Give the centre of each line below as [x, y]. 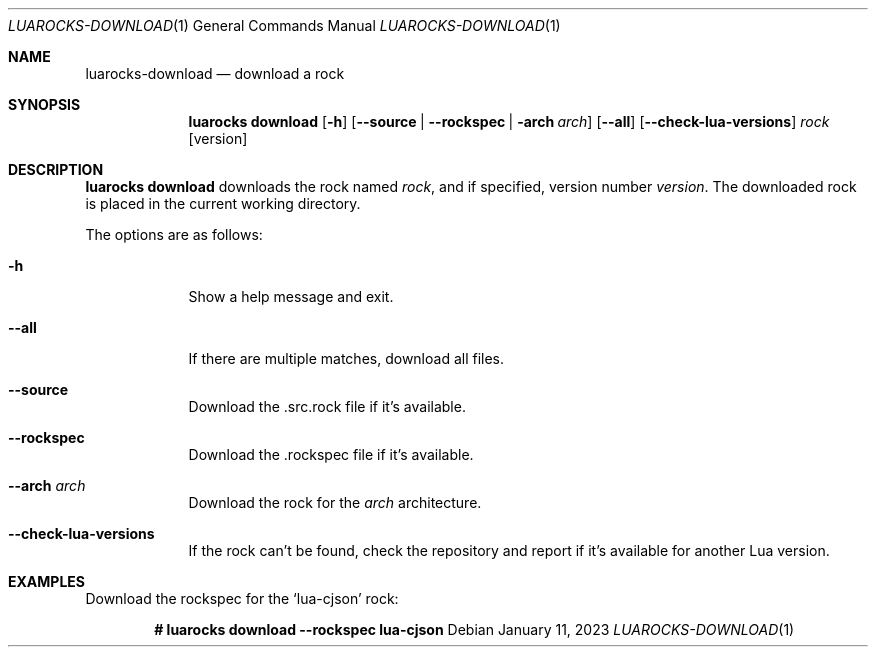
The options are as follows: [174, 234]
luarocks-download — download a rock [215, 73]
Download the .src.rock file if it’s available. [327, 406]
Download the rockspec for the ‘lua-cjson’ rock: [242, 598]
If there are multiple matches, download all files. [346, 358]
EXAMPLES [46, 581]
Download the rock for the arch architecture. [335, 502]
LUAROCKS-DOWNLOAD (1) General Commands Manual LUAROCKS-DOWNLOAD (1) [284, 25]
